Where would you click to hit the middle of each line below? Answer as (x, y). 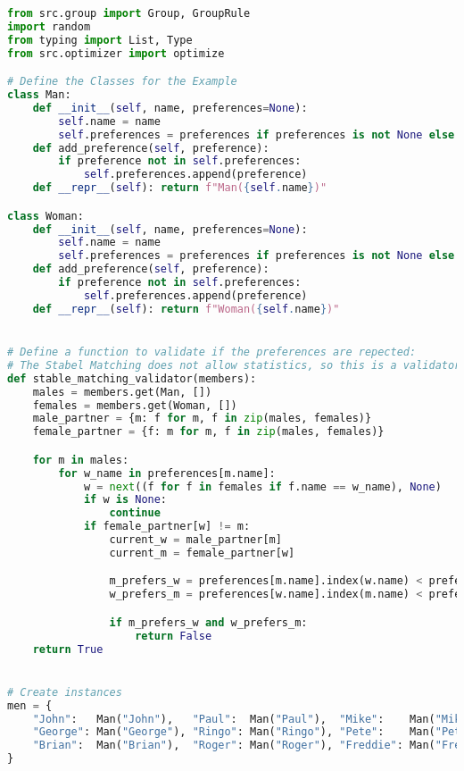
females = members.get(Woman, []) (135, 405)
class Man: (39, 95)
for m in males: (81, 460)
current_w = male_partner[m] (195, 540)
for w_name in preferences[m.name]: (167, 473)
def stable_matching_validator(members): (132, 378)
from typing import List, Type (100, 40)
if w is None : (125, 500)
